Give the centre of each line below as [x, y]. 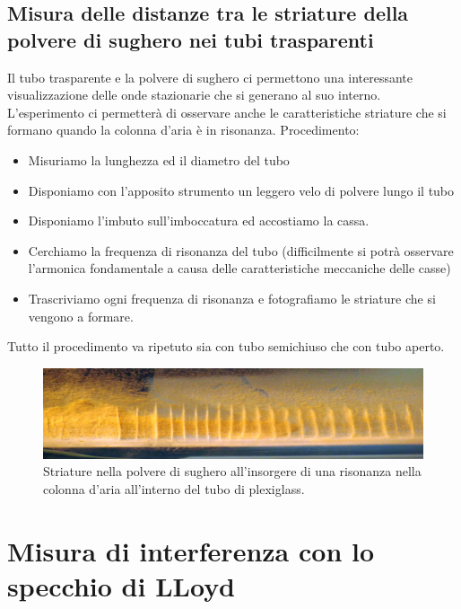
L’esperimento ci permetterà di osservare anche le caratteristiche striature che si [227, 112]
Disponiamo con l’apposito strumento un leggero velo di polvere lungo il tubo [241, 190]
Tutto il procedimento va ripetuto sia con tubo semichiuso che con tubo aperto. [226, 346]
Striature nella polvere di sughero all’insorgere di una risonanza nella [232, 471]
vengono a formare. [81, 316]
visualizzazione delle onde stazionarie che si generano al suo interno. [194, 95]
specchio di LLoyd [122, 585]
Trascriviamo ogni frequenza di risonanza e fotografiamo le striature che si [232, 298]
